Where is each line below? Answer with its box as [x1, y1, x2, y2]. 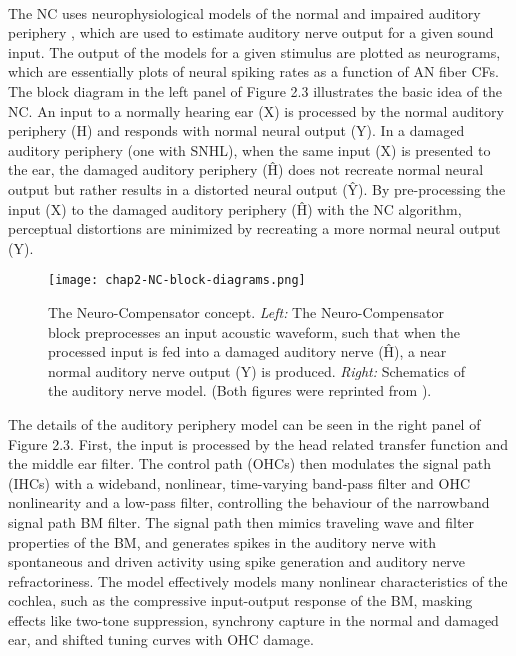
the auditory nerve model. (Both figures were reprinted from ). [48, 380, 432, 401]
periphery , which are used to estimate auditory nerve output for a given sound [8, 22, 494, 43]
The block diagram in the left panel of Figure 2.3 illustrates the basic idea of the [8, 80, 503, 101]
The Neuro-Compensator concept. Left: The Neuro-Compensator [48, 301, 444, 322]
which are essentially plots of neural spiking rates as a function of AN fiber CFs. [8, 61, 499, 82]
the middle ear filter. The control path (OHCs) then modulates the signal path [8, 453, 491, 474]
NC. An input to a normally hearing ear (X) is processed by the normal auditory [8, 100, 504, 121]
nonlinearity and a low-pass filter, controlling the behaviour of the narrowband [8, 492, 490, 513]
